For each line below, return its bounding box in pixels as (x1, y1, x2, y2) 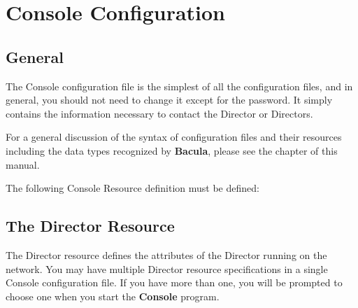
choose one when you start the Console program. (6, 288, 220, 303)
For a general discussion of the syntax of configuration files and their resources (6, 129, 342, 144)
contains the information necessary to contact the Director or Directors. (6, 106, 313, 120)
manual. (6, 157, 40, 171)
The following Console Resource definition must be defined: (6, 181, 259, 195)
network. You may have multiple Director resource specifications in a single (6, 261, 328, 276)
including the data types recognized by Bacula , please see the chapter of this (6, 143, 338, 157)
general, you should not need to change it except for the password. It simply (6, 92, 333, 107)
